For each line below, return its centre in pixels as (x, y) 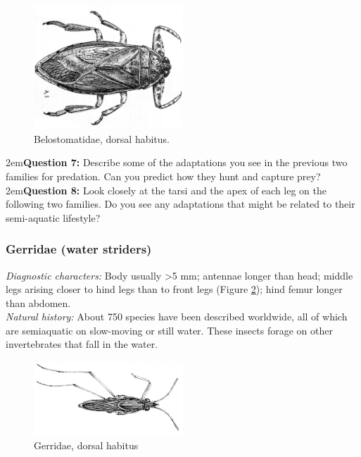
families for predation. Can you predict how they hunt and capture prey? (163, 176)
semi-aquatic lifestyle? (53, 217)
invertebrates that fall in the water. (82, 344)
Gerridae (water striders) (79, 249)
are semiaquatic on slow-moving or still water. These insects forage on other (169, 330)
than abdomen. (38, 302)
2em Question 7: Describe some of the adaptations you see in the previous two (177, 162)
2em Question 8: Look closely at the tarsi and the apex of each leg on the (166, 190)
